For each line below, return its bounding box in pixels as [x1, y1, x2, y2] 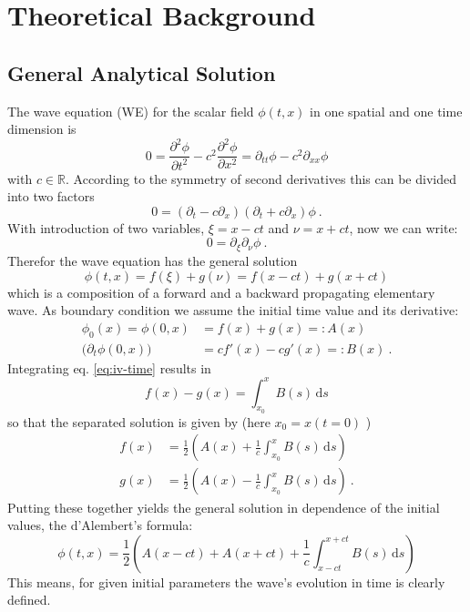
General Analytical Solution [7, 58, 276, 87]
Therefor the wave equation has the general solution [7, 250, 298, 270]
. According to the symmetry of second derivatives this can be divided [66, 168, 456, 188]
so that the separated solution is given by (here [7, 412, 271, 431]
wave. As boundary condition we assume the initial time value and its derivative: [7, 301, 459, 320]
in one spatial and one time [310, 101, 463, 120]
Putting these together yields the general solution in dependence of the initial [7, 497, 440, 516]
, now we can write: [349, 218, 458, 237]
